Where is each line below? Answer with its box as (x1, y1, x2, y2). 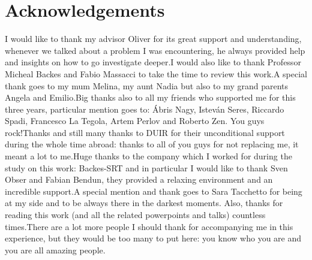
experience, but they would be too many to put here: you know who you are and (5, 232, 302, 244)
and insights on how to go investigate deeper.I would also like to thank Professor (5, 56, 301, 68)
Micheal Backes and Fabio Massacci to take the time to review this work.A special (5, 67, 307, 80)
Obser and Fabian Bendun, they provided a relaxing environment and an (5, 173, 273, 186)
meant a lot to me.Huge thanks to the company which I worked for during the (5, 150, 292, 162)
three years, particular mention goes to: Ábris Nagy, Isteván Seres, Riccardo (5, 102, 284, 115)
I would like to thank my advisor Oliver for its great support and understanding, (5, 32, 302, 45)
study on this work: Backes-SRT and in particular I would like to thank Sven (5, 161, 288, 174)
